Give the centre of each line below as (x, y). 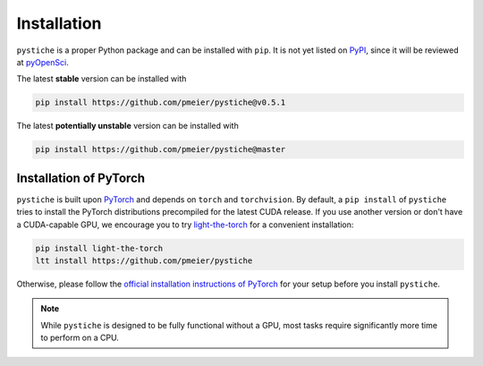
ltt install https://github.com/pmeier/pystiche (144, 260)
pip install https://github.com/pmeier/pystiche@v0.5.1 (161, 102)
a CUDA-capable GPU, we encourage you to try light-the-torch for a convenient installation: (185, 225)
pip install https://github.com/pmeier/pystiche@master (161, 149)
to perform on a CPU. (80, 338)
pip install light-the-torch (99, 248)
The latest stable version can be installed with (102, 79)
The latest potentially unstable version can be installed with (127, 126)
